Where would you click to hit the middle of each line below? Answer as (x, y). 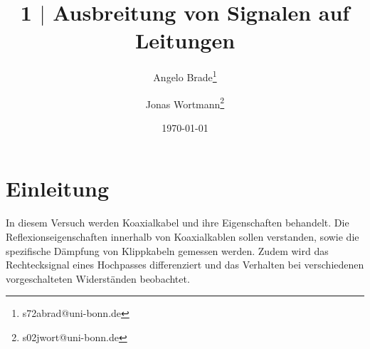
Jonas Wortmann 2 (185, 103)
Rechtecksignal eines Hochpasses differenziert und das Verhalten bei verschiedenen (185, 265)
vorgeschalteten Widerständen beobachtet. (98, 278)
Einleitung (58, 188)
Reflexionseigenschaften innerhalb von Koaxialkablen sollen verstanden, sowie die (183, 236)
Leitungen (185, 40)
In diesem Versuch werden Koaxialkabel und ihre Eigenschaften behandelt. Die (178, 223)
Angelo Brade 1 (185, 76)
